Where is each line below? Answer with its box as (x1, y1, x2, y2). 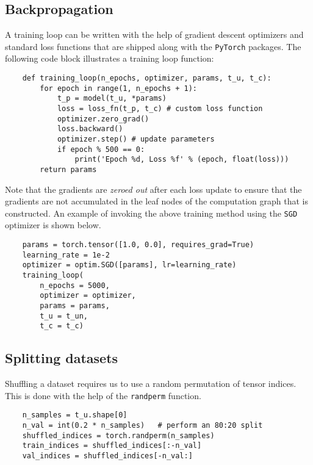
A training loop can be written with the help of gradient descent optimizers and (5, 28, 304, 41)
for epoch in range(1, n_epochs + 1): (40, 84, 197, 93)
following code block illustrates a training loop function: (5, 52, 214, 65)
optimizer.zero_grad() (57, 114, 149, 123)
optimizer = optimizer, (40, 291, 136, 300)
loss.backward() (57, 124, 123, 134)
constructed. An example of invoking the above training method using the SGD (5, 206, 298, 219)
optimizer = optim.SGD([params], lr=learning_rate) (22, 261, 237, 270)
